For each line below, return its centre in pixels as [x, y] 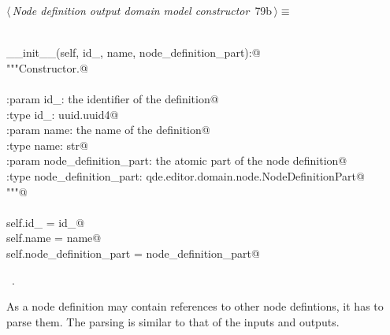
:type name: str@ [47, 145]
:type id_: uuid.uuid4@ [63, 114]
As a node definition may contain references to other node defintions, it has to [195, 306]
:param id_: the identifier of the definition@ [113, 98]
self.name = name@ [54, 238]
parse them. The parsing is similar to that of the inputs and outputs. [173, 321]
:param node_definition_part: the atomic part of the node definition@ [177, 160]
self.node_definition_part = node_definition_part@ [133, 253]
